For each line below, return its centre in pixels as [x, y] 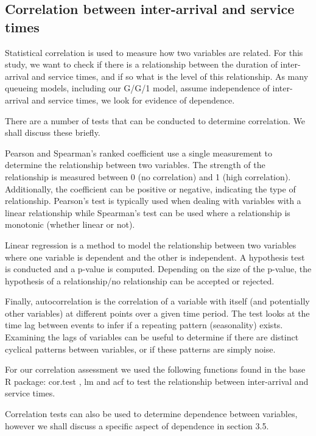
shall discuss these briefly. [53, 132]
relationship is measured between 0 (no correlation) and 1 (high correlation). [148, 176]
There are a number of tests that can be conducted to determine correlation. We [155, 120]
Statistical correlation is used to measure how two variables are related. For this [154, 52]
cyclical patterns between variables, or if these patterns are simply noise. [140, 349]
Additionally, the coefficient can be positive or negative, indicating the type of [150, 188]
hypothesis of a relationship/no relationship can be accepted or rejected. [140, 280]
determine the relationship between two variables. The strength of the [135, 165]
